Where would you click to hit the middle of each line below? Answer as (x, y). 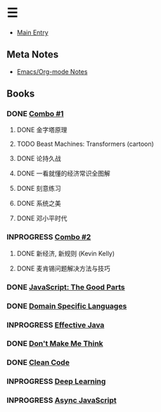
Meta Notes (33, 55)
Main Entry (32, 32)
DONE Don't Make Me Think (55, 344)
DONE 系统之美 (39, 204)
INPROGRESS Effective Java (56, 325)
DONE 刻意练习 (39, 189)
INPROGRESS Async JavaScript (62, 401)
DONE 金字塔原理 (42, 130)
